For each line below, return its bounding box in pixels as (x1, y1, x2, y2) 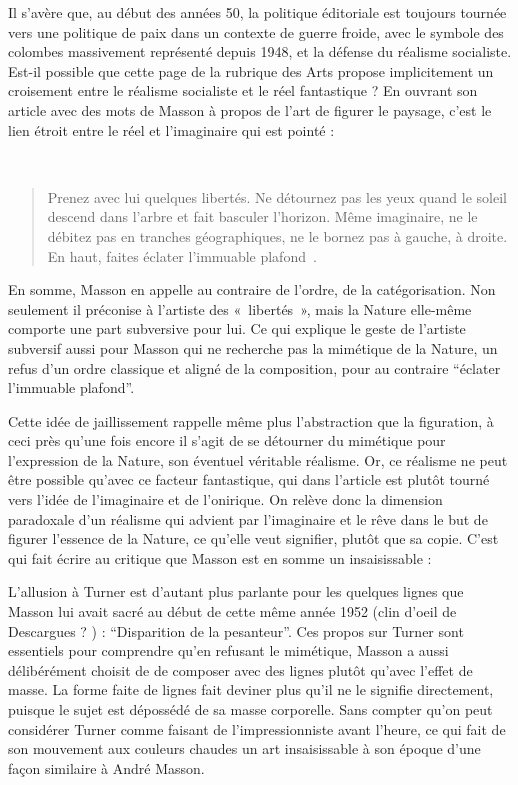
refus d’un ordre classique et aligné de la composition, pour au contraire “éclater (8, 357, 501, 378)
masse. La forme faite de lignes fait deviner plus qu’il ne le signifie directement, (8, 679, 494, 700)
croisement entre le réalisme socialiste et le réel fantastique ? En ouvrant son (8, 80, 478, 101)
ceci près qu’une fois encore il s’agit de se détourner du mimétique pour (8, 430, 446, 451)
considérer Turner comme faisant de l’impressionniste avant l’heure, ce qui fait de (8, 718, 506, 739)
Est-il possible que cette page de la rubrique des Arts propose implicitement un (8, 60, 494, 81)
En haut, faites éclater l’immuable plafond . (47, 245, 317, 266)
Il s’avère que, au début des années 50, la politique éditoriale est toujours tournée (8, 2, 507, 22)
